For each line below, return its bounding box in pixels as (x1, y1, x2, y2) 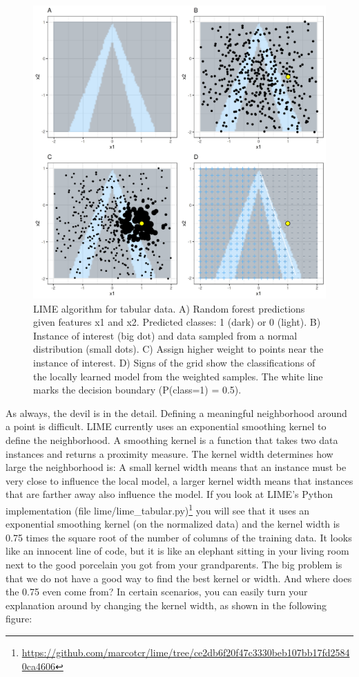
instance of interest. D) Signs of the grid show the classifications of (33, 355, 316, 369)
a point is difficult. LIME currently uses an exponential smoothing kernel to (6, 419, 327, 434)
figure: (6, 611, 32, 626)
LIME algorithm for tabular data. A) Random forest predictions (33, 301, 305, 315)
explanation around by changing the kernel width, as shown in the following (6, 597, 327, 612)
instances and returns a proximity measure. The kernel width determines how (6, 446, 333, 461)
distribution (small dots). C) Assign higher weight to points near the (33, 342, 324, 356)
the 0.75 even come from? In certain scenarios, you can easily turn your (6, 584, 308, 599)
